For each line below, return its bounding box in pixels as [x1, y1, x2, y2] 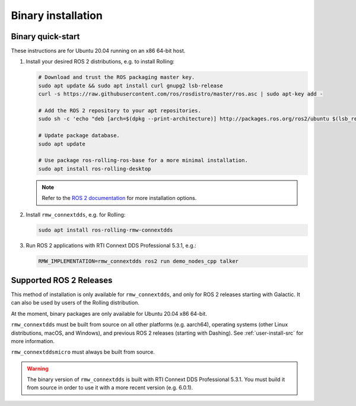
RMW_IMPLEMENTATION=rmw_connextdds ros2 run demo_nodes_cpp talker [38, 258, 239, 265]
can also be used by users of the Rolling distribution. [11, 299, 139, 306]
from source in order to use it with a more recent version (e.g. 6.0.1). [27, 384, 193, 391]
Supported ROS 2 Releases [11, 275, 113, 285]
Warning [27, 365, 49, 372]
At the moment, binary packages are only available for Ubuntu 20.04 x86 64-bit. [11, 310, 208, 317]
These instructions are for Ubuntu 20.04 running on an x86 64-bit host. [11, 47, 186, 55]
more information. [11, 337, 55, 344]
